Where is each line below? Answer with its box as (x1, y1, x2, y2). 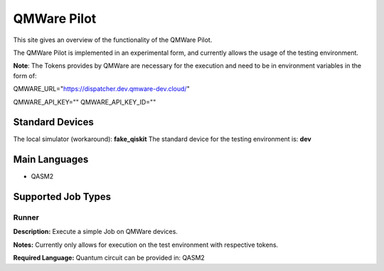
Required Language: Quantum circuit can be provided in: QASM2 (13, 253, 206, 262)
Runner (13, 213, 39, 223)
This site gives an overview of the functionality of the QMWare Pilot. (13, 36, 213, 44)
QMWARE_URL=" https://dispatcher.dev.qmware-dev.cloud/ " (13, 85, 190, 93)
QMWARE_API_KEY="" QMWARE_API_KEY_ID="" (13, 97, 156, 106)
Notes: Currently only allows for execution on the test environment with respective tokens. (13, 240, 279, 249)
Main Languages (13, 154, 89, 166)
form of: (13, 71, 37, 80)
